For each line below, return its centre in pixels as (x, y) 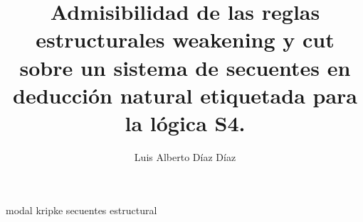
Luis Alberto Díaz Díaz (185, 156)
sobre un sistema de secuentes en (185, 67)
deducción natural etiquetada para (185, 95)
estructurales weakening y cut (185, 39)
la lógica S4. (185, 122)
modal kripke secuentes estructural (81, 210)
